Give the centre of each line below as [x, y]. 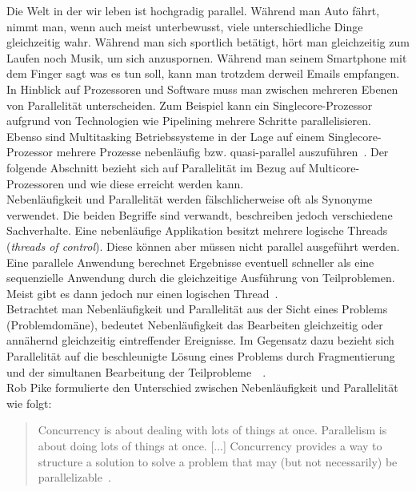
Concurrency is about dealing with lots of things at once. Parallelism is [212, 430]
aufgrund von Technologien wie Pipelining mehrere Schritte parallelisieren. [189, 121]
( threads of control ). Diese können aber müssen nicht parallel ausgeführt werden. [203, 246]
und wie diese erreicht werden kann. [156, 183]
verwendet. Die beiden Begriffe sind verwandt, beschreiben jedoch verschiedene [200, 214]
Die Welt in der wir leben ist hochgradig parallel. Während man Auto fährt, [193, 10]
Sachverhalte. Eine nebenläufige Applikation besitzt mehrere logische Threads [197, 230]
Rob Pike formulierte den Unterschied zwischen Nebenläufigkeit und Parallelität [202, 387]
